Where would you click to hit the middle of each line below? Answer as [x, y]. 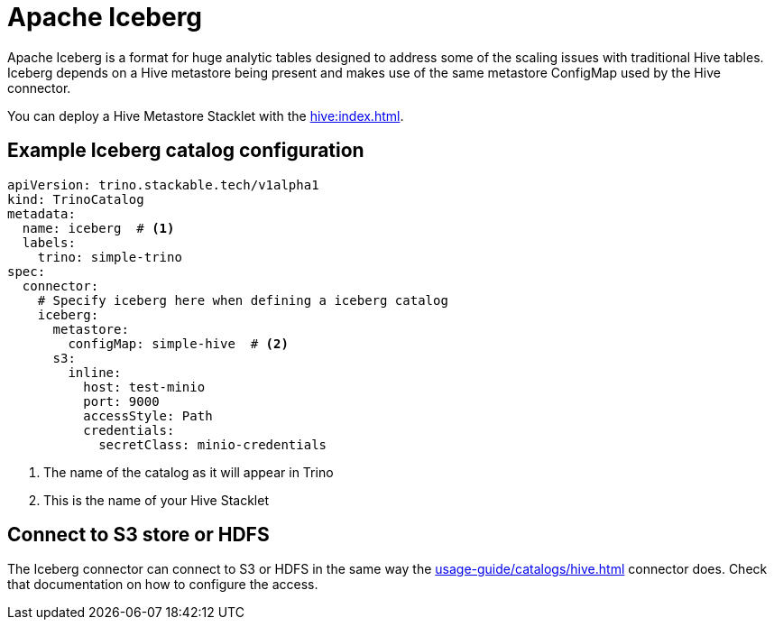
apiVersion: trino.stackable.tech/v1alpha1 [163, 184]
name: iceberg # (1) [98, 228]
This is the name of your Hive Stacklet [156, 500]
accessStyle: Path [148, 415]
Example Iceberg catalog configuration [186, 151]
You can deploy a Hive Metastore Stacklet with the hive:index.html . [206, 115]
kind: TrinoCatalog [76, 199]
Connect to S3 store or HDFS [138, 535]
